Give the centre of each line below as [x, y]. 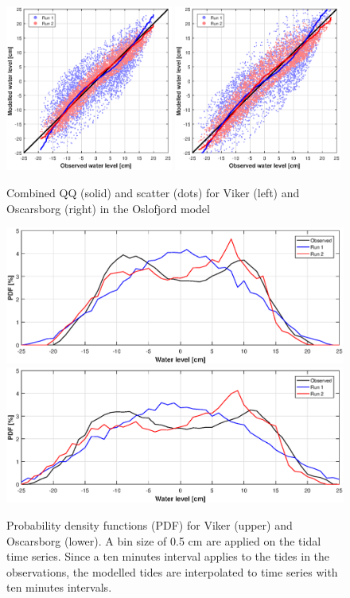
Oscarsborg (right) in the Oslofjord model [108, 208]
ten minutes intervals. [59, 587]
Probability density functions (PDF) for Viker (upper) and [150, 524]
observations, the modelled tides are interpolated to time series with [172, 571]
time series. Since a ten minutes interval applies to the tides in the [168, 556]
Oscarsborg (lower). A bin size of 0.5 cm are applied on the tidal [164, 540]
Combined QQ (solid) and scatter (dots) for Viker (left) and [153, 193]
